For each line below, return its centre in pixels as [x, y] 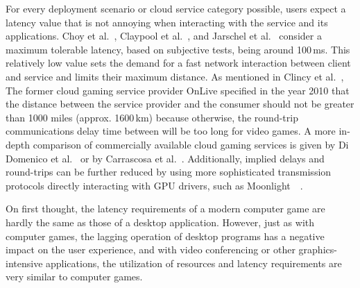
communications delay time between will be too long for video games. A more [171, 131]
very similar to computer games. [74, 277]
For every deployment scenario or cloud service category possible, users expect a [176, 8]
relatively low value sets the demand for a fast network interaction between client [178, 63]
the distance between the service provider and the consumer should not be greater [180, 104]
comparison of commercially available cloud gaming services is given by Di [191, 144]
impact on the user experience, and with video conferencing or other [151, 249]
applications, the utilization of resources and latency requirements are [194, 263]
